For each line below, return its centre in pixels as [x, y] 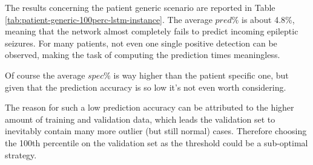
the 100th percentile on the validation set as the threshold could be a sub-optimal [156, 142]
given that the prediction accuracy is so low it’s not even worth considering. [146, 87]
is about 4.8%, [268, 19]
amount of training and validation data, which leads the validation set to [140, 119]
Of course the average [45, 75]
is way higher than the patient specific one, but [201, 75]
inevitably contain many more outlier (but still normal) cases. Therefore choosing [156, 131]
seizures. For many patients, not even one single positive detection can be [141, 43]
